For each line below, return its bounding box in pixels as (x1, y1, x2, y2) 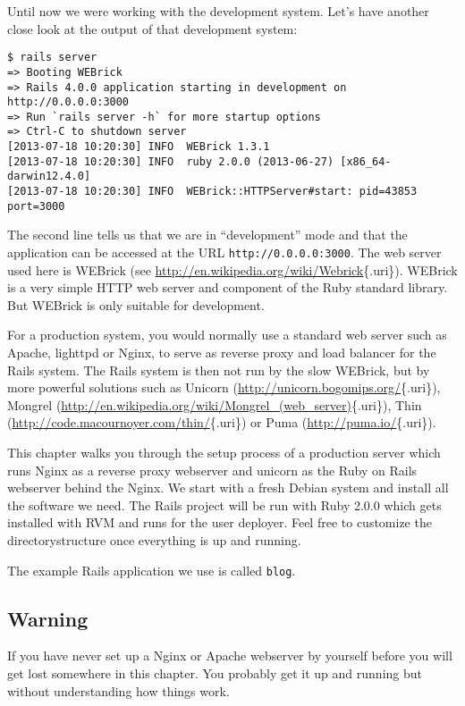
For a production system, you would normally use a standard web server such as (7, 325, 447, 344)
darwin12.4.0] (7, 170, 91, 183)
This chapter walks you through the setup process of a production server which (7, 443, 441, 461)
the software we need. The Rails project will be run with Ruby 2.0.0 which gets (7, 495, 442, 514)
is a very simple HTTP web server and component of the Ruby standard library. (7, 278, 448, 297)
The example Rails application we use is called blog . (7, 560, 296, 579)
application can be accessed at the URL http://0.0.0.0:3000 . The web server (7, 243, 442, 261)
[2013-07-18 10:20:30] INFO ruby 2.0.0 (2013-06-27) (7, 155, 334, 168)
